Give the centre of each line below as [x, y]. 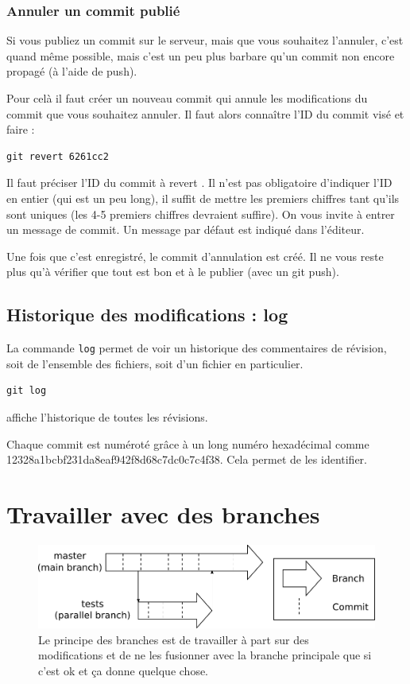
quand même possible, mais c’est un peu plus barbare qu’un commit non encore [201, 55]
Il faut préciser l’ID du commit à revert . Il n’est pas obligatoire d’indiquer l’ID [199, 183]
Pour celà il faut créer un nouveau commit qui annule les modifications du [187, 98]
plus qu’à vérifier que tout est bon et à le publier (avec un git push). [173, 272]
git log [27, 391]
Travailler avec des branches [163, 513]
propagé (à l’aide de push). [72, 71]
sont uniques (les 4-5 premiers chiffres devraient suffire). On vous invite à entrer [201, 214]
